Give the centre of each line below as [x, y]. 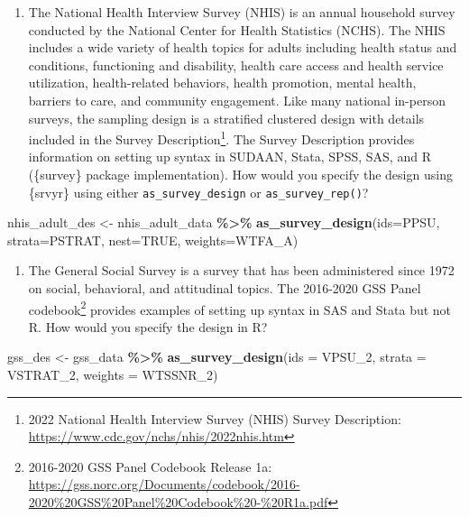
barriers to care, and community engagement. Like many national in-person [237, 100]
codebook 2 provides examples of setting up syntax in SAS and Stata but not [240, 308]
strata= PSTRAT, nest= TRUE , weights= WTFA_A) [153, 240]
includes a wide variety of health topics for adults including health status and [243, 47]
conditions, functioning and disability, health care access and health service [236, 65]
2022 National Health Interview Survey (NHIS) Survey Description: [215, 418]
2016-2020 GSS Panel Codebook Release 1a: [150, 466]
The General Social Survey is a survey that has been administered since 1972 [241, 270]
